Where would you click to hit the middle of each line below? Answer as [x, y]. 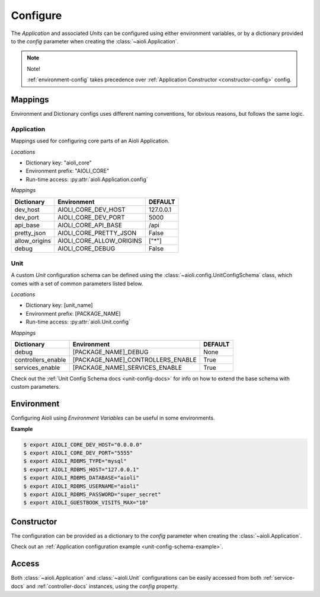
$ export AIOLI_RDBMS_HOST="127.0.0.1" [81, 469]
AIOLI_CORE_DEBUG [86, 248]
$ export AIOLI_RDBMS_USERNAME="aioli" [81, 486]
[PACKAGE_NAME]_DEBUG [111, 352]
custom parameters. [36, 387]
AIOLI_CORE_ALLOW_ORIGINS [100, 240]
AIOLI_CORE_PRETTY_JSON [97, 233]
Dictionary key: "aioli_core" [59, 163]
